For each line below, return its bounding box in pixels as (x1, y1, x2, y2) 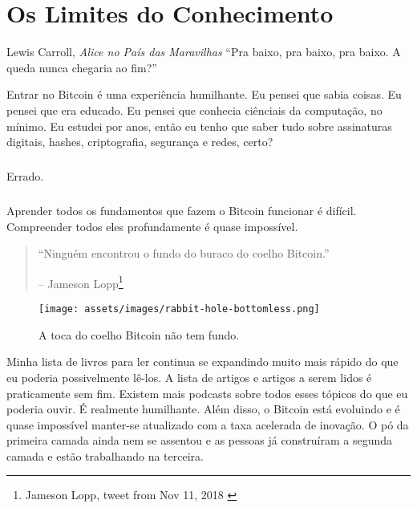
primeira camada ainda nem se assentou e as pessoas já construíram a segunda (6, 432, 393, 449)
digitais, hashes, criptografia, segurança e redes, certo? (6, 133, 273, 150)
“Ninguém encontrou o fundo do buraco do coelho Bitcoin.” (38, 245, 330, 262)
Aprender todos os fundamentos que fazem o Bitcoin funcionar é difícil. (6, 202, 357, 219)
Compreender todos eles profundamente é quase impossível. (6, 217, 298, 234)
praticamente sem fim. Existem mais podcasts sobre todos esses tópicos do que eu (6, 384, 408, 401)
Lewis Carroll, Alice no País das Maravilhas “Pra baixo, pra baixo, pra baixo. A (6, 43, 401, 60)
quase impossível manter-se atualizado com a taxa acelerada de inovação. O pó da (6, 416, 409, 433)
